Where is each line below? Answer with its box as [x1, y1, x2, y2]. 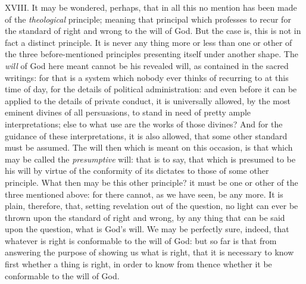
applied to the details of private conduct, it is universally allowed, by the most [5, 94, 291, 107]
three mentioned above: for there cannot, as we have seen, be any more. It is [5, 188, 283, 200]
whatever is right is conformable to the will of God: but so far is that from [5, 234, 277, 246]
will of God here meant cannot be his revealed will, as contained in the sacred [5, 59, 289, 71]
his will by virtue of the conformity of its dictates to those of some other [5, 164, 269, 177]
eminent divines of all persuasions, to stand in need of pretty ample [5, 106, 251, 118]
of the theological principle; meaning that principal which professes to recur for [5, 13, 291, 25]
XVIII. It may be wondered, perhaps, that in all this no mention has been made [5, 1, 297, 13]
